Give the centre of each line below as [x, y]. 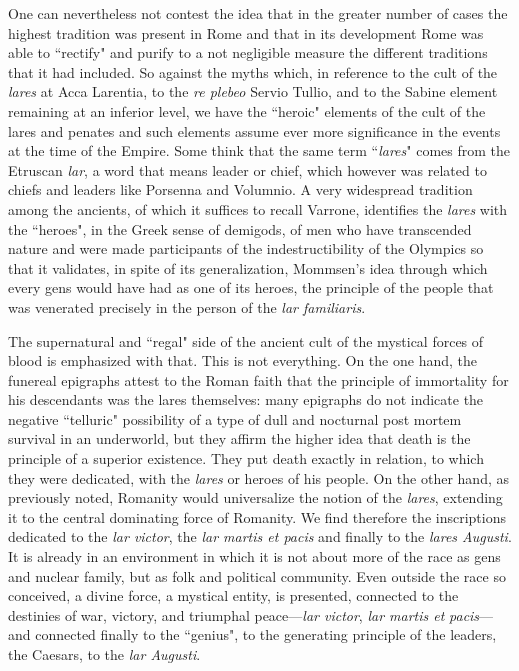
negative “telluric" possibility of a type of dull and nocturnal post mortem [235, 418]
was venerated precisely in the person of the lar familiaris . [187, 306]
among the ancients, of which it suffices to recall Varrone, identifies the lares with [258, 208]
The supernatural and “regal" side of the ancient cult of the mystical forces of [246, 340]
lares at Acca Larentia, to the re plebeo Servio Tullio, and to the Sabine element [253, 91]
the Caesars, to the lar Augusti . [104, 654]
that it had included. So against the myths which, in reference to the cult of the [253, 71]
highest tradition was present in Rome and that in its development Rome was [246, 32]
